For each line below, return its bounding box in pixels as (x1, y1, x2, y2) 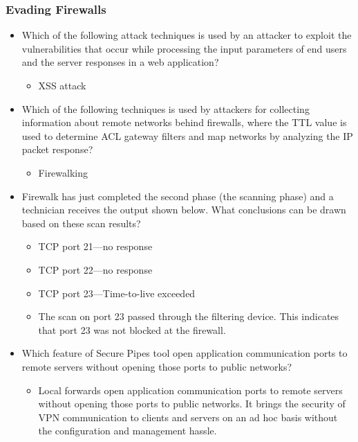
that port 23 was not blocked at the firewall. (38, 322, 226, 337)
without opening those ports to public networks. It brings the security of (38, 396, 346, 411)
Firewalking (38, 165, 88, 179)
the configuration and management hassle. (38, 423, 217, 438)
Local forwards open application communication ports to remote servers (38, 382, 343, 397)
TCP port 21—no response (38, 239, 153, 254)
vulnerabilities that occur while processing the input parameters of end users (21, 41, 347, 55)
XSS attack (38, 78, 86, 92)
